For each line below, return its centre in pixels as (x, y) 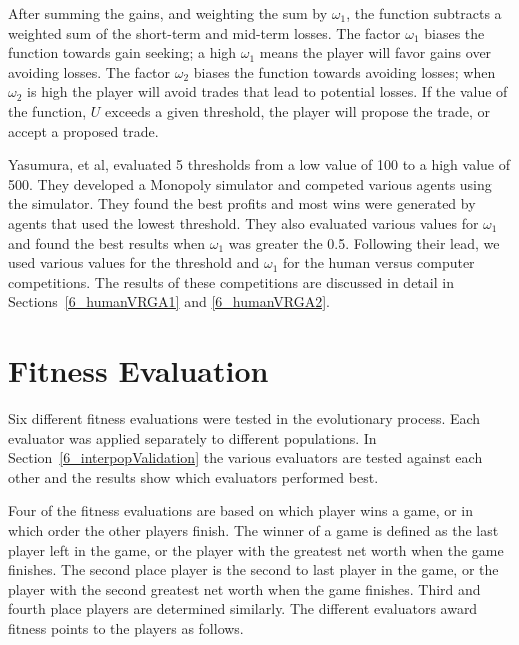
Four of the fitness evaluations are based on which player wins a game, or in (241, 510)
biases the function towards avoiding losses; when (344, 71)
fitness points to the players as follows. (126, 627)
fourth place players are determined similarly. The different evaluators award (243, 608)
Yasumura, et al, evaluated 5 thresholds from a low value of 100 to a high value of (259, 164)
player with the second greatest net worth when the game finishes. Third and (244, 588)
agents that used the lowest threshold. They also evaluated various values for (243, 222)
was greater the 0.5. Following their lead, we (364, 242)
